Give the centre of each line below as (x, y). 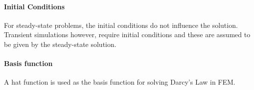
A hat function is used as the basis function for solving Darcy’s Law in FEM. (120, 82)
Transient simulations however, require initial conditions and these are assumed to (127, 34)
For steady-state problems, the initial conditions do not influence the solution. (121, 25)
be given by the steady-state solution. (60, 44)
